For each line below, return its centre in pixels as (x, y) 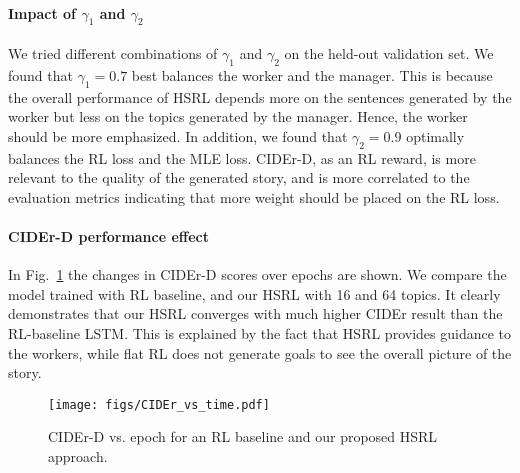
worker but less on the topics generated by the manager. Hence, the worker (238, 116)
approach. (78, 455)
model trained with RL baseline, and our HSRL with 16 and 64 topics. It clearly (254, 293)
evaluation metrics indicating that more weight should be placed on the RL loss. (254, 196)
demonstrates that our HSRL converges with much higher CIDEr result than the (255, 313)
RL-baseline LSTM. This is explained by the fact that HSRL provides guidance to (259, 332)
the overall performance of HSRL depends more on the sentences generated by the (260, 96)
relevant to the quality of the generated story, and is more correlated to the (239, 177)
